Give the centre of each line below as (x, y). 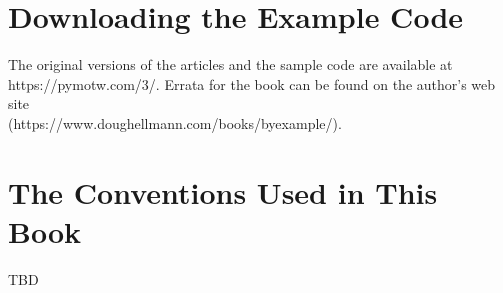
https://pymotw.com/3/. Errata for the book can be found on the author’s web (252, 83)
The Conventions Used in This (223, 191)
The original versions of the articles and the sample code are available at (230, 64)
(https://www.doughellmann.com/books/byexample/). (175, 122)
